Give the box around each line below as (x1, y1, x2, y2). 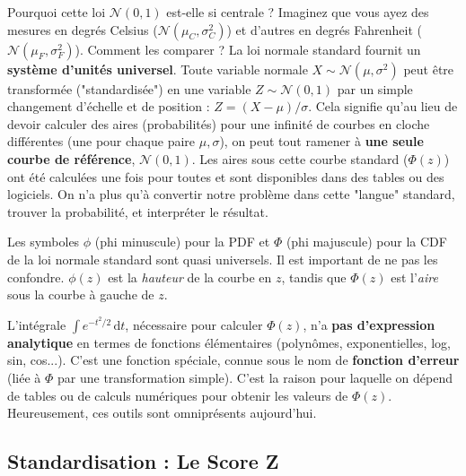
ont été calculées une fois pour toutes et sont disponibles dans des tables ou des (7, 167, 444, 186)
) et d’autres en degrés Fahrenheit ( (226, 20, 422, 39)
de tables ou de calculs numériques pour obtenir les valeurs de (7, 385, 348, 404)
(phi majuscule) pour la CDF (286, 232, 447, 251)
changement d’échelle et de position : (7, 97, 210, 116)
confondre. (7, 267, 65, 286)
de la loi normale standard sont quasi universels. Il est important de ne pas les (7, 249, 438, 268)
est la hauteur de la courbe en (108, 267, 272, 286)
